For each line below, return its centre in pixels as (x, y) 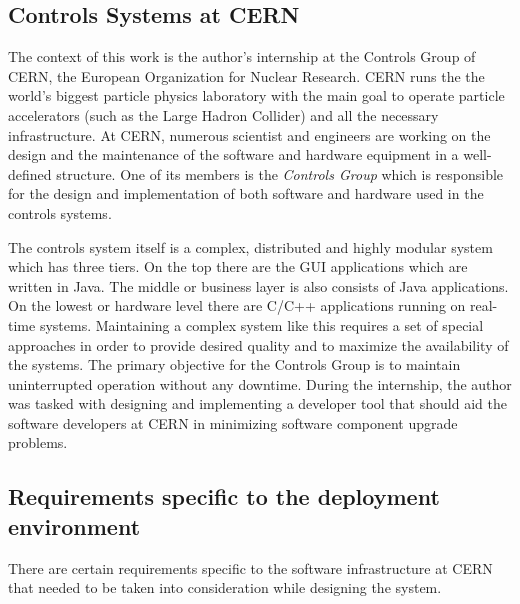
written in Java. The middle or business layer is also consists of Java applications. (258, 285)
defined (30, 173)
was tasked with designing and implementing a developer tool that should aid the (257, 403)
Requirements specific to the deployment (224, 496)
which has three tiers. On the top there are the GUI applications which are (238, 266)
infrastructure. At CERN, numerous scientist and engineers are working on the (249, 134)
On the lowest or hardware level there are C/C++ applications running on (237, 305)
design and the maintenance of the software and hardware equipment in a (233, 154)
